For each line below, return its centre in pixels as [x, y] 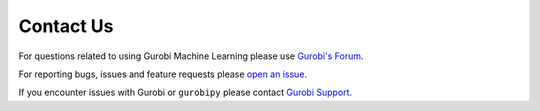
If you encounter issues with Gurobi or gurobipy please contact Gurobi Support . [185, 92]
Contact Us [66, 26]
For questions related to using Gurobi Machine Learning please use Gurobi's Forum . [191, 56]
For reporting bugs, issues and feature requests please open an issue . [163, 74]
